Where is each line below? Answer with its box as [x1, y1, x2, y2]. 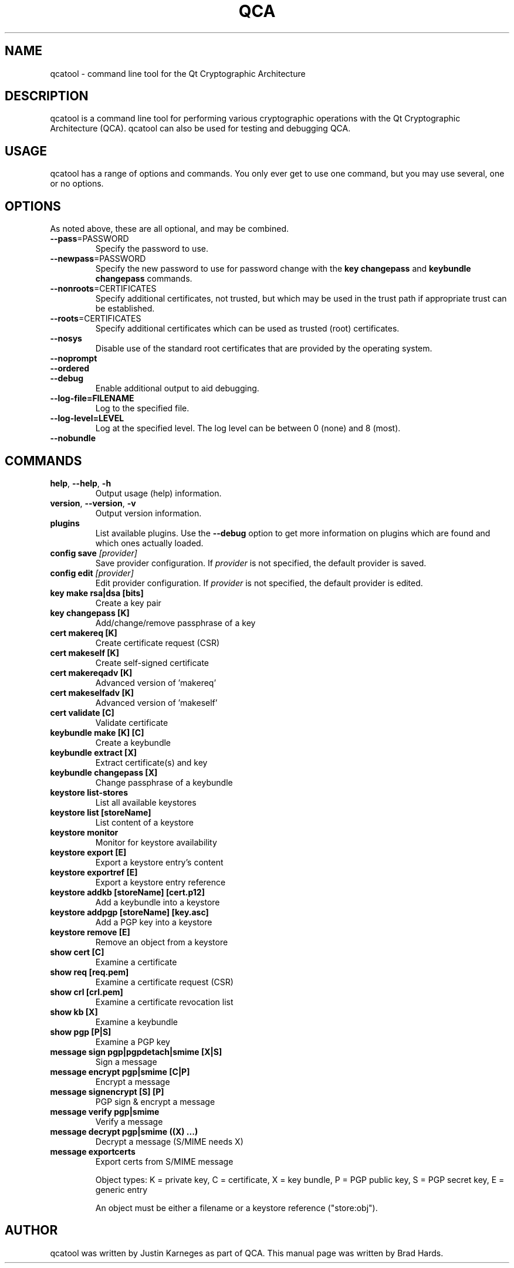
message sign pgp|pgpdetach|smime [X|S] [50, 1046, 222, 1057]
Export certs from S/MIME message [95, 1156, 234, 1166]
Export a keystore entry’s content [95, 857, 224, 867]
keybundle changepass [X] [50, 767, 158, 777]
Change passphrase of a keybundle [95, 777, 233, 787]
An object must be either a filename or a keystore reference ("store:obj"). [95, 1202, 378, 1213]
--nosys [50, 333, 82, 344]
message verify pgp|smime [50, 1106, 160, 1117]
